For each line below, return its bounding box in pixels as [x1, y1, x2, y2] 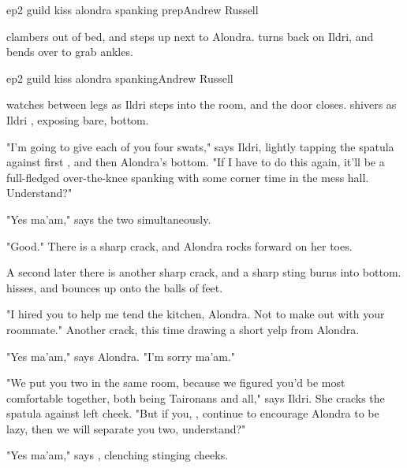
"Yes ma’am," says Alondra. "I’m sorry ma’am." [6, 347, 236, 364]
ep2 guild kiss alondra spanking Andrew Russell [6, 69, 233, 86]
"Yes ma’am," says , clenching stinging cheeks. [6, 447, 229, 463]
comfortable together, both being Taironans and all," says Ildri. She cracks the [6, 389, 385, 406]
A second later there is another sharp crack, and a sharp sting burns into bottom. [6, 264, 401, 280]
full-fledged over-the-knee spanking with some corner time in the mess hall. [6, 169, 369, 185]
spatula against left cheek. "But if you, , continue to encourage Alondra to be [6, 405, 379, 422]
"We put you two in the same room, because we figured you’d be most [6, 374, 345, 391]
